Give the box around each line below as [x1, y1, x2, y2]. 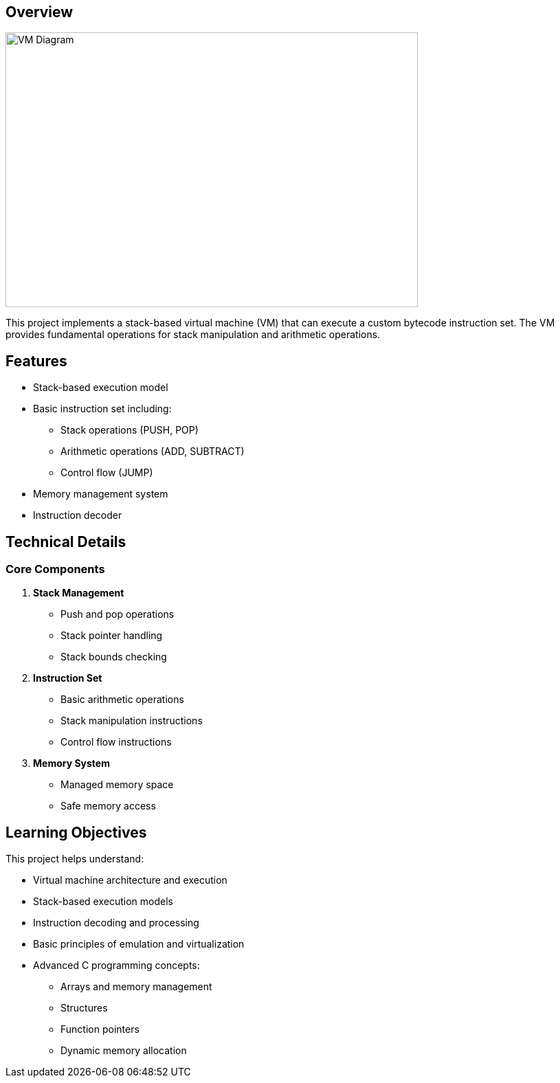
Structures [60, 1002, 108, 1014]
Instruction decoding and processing [33, 917, 199, 929]
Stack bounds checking [60, 651, 167, 663]
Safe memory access [60, 800, 156, 812]
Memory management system [33, 488, 168, 500]
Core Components [5, 562, 105, 577]
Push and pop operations [60, 608, 175, 621]
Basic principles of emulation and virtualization [33, 938, 245, 950]
